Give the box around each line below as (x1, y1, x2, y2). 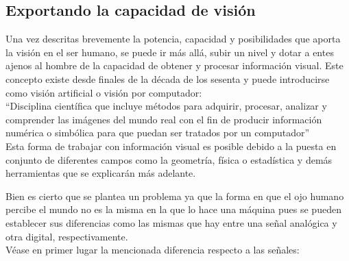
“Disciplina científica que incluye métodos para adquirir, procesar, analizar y (5, 99, 327, 113)
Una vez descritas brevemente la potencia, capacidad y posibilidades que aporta (5, 32, 341, 46)
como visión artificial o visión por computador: (5, 85, 202, 99)
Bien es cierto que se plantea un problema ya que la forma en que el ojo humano (5, 188, 344, 203)
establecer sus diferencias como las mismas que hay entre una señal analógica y (5, 215, 337, 229)
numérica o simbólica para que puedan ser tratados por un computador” (5, 125, 310, 140)
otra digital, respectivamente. (5, 229, 128, 243)
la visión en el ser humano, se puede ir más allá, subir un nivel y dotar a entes (5, 45, 334, 59)
